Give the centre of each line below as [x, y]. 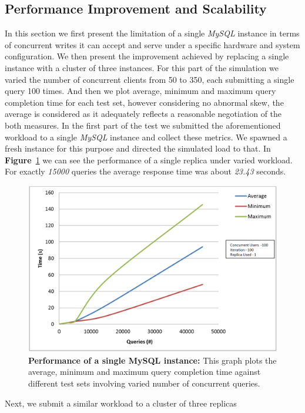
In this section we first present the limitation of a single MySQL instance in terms [152, 33]
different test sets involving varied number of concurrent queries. [144, 383]
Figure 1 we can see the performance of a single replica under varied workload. [149, 160]
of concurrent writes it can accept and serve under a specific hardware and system [152, 44]
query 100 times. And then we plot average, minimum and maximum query [140, 91]
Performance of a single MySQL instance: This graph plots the [152, 360]
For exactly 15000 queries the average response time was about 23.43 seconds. [145, 171]
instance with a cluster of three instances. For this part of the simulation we [142, 67]
